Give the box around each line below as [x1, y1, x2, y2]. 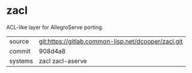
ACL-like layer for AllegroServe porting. [6, 24, 104, 31]
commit [9, 46, 31, 55]
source [9, 37, 29, 45]
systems [9, 57, 33, 65]
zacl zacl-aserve [39, 57, 87, 65]
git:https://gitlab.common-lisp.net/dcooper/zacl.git [39, 37, 183, 45]
